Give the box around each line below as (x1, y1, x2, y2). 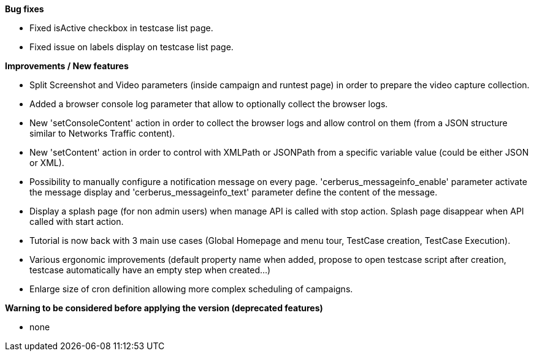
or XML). (29, 157, 64, 168)
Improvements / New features (5, 61, 129, 71)
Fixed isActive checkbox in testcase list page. (29, 23, 213, 33)
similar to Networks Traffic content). (29, 128, 175, 138)
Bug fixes (5, 4, 44, 14)
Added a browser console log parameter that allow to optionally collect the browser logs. (29, 99, 388, 109)
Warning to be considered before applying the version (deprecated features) (5, 303, 323, 313)
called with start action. (29, 216, 124, 227)
